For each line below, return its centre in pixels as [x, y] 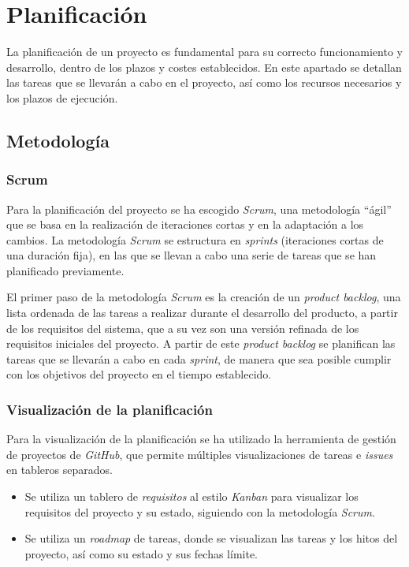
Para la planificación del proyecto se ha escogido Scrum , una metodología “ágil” [199, 209]
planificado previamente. [65, 270]
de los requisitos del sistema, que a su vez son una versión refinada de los [183, 328]
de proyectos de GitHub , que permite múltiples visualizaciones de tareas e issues [200, 454]
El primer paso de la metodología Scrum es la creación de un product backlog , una [204, 297]
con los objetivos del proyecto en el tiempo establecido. [139, 374]
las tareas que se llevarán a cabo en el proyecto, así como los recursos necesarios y [204, 82]
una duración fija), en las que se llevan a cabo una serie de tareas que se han [191, 255]
